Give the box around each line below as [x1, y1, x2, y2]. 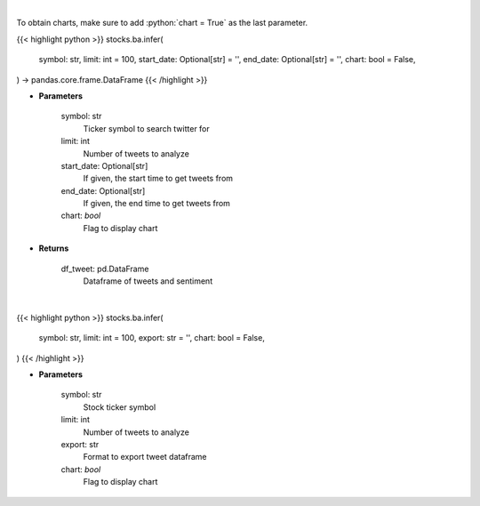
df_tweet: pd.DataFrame [60, 263, 149, 274]
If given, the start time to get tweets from [83, 173, 234, 184]
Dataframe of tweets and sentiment [83, 276, 213, 286]
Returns [38, 243, 69, 253]
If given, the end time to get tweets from [83, 198, 231, 209]
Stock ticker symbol [83, 401, 156, 413]
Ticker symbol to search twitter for [83, 123, 211, 133]
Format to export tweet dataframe [83, 452, 207, 462]
